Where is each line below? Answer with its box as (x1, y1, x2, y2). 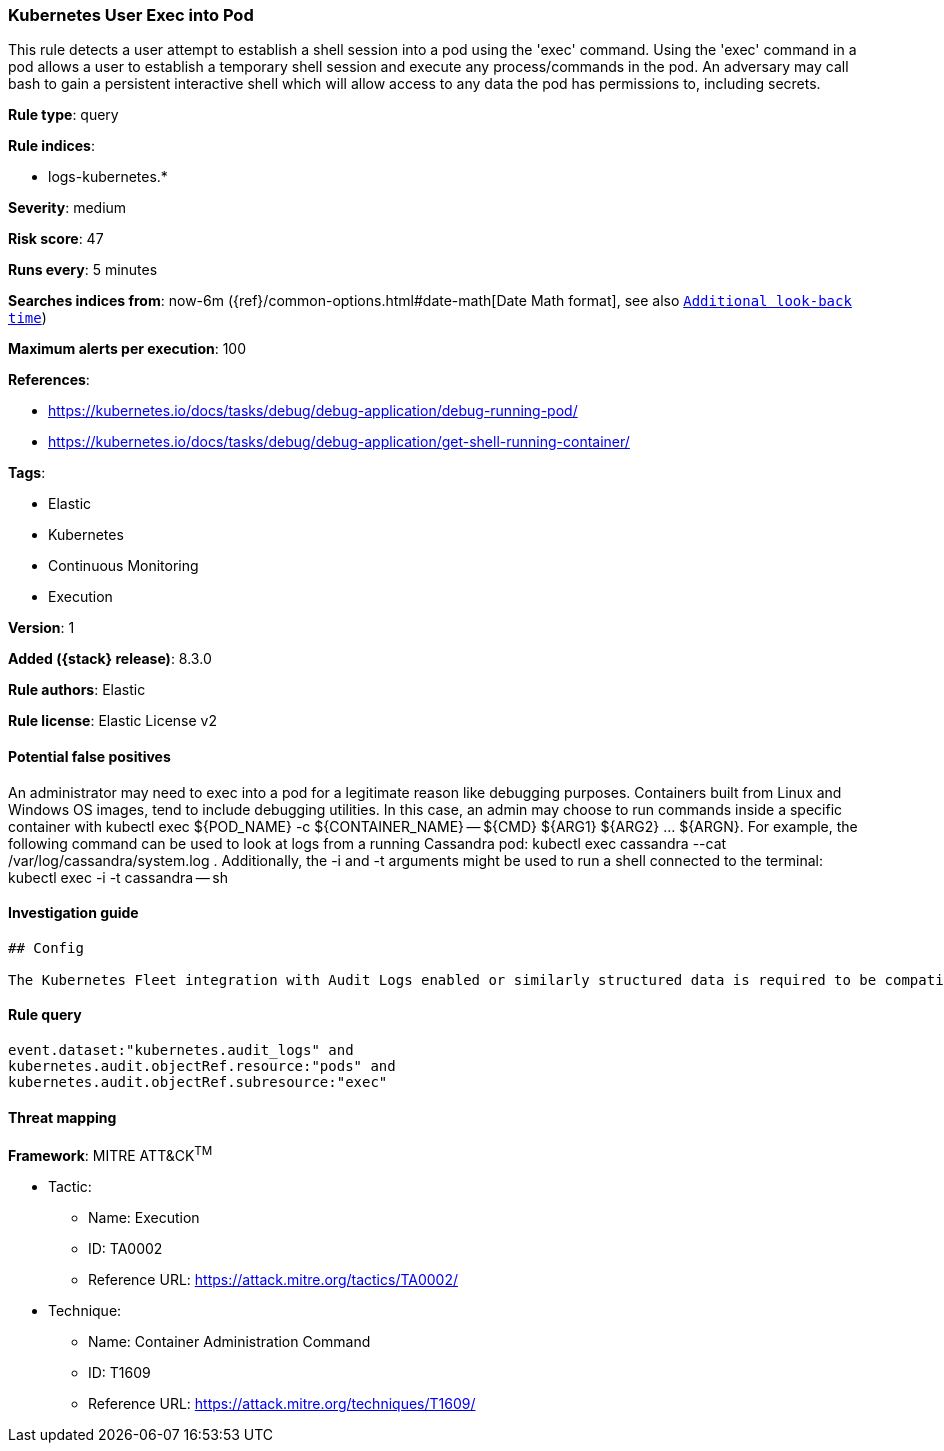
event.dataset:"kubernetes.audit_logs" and (8, 1042, 354, 1059)
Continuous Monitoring (48, 557, 199, 575)
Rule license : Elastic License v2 (8, 712, 217, 730)
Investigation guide (8, 904, 139, 922)
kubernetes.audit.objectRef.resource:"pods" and (8, 1058, 396, 1075)
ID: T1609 (88, 1363, 151, 1381)
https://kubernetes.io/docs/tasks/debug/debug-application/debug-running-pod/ (48, 402, 578, 420)
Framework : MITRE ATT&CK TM (8, 1144, 213, 1164)
